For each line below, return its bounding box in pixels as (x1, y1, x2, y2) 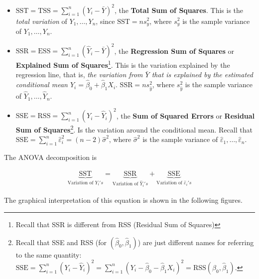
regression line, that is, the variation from (15, 69, 143, 80)
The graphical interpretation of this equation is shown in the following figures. (4, 195, 243, 205)
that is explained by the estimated (151, 69, 253, 80)
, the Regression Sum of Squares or (114, 45, 234, 56)
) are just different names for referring (137, 237, 254, 247)
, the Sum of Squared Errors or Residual (116, 110, 255, 121)
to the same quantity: (15, 249, 82, 260)
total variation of (15, 15, 67, 26)
